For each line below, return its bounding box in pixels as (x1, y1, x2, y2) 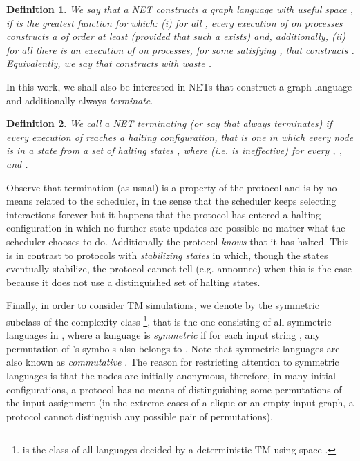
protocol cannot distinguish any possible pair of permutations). (6, 408, 273, 423)
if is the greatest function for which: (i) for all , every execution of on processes (6, 15, 343, 30)
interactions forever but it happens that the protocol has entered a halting (6, 207, 321, 221)
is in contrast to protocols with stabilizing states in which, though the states (6, 247, 328, 262)
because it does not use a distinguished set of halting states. (6, 274, 260, 289)
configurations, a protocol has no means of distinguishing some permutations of (6, 382, 342, 396)
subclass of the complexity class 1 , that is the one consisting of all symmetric (6, 312, 332, 328)
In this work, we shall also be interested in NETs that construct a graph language (6, 79, 352, 93)
